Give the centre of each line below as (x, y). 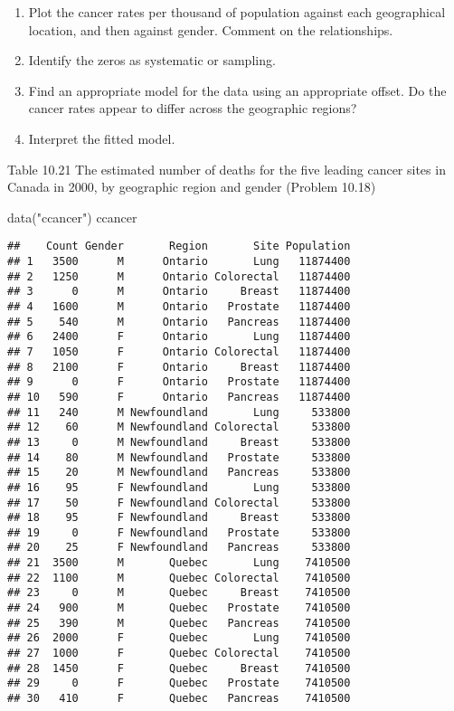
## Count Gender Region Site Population (179, 246)
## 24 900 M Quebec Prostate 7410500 (179, 608)
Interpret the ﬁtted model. (102, 138)
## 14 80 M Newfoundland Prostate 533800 (179, 457)
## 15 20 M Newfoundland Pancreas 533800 (179, 473)
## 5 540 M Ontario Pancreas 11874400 (179, 322)
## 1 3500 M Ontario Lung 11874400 (179, 261)
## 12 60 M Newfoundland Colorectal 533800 (179, 427)
